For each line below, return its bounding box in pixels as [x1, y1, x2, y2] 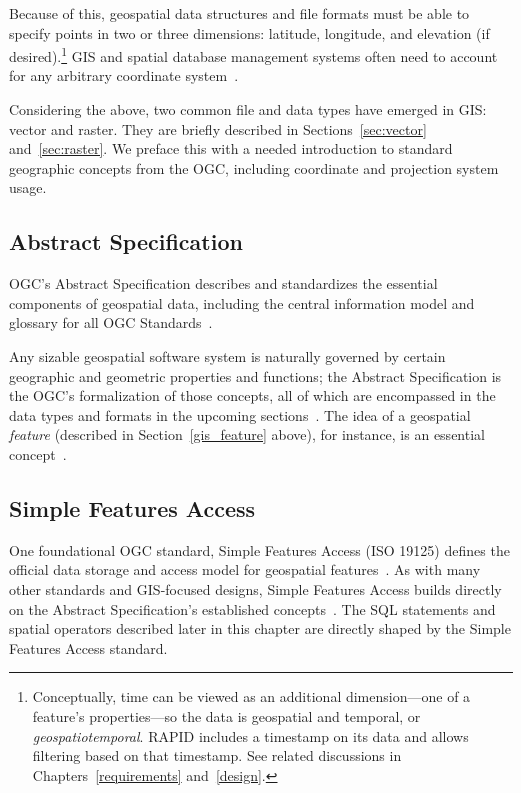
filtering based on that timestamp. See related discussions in [32, 745, 402, 766]
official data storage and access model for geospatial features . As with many [9, 559, 481, 580]
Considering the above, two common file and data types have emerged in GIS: [9, 99, 487, 120]
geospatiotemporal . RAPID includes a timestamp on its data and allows [32, 725, 469, 746]
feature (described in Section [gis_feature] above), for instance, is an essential [9, 424, 485, 445]
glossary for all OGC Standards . [9, 312, 213, 333]
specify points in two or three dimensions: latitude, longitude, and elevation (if [9, 22, 490, 43]
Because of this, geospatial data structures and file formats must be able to [9, 3, 470, 23]
